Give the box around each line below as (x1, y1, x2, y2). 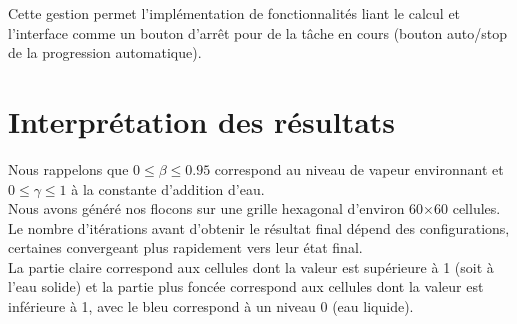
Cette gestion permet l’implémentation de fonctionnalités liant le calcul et (8, 3, 461, 23)
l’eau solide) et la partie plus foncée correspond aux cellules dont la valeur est (8, 276, 484, 297)
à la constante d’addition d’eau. (71, 178, 265, 199)
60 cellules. (434, 198, 501, 219)
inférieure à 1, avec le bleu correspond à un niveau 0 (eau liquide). (8, 296, 414, 317)
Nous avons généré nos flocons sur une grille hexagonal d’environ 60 (8, 198, 424, 219)
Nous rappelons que (8, 158, 129, 179)
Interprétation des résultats (8, 100, 396, 141)
